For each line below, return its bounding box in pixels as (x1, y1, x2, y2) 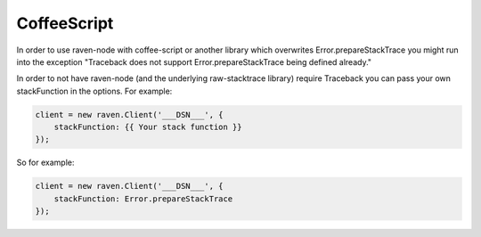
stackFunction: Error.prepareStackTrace (53, 193, 233, 204)
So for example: (16, 157, 75, 168)
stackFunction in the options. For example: (16, 86, 173, 96)
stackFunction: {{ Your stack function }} (53, 122, 242, 133)
